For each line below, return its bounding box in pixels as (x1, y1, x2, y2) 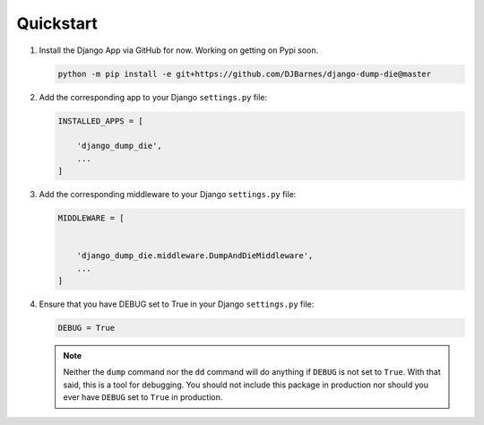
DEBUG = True (57, 323, 116, 333)
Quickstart (16, 13, 99, 33)
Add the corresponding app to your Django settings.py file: (39, 91, 268, 102)
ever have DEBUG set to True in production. (63, 392, 223, 403)
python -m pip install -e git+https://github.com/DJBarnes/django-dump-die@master (57, 68, 432, 79)
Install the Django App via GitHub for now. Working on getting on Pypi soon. (39, 45, 319, 56)
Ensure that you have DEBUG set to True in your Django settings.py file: (39, 299, 315, 309)
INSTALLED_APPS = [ (57, 116, 143, 126)
